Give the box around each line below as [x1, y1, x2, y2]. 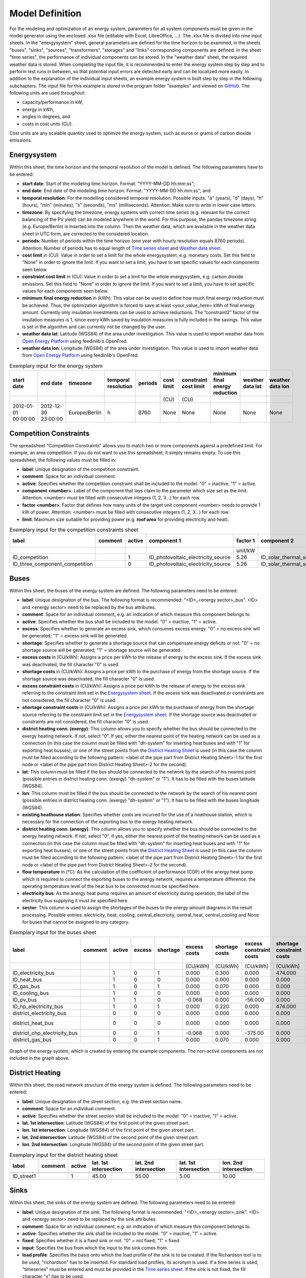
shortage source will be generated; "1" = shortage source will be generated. [22, 647, 182, 653]
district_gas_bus [12, 1036, 52, 1043]
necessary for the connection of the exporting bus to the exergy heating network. [22, 818, 194, 825]
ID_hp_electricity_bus [12, 1002, 64, 1010]
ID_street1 [12, 1172, 36, 1179]
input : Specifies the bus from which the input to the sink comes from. [22, 1245, 168, 1251]
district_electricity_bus [12, 1010, 66, 1017]
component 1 [148, 537, 181, 544]
